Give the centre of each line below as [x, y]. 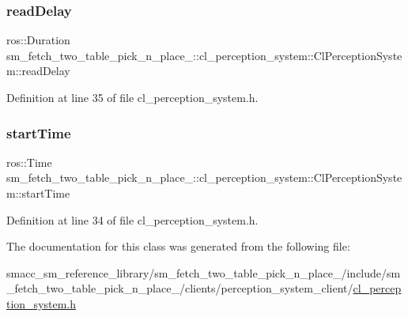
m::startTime [38, 193]
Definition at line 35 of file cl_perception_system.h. [132, 97]
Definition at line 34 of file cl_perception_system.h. [132, 219]
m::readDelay [38, 71]
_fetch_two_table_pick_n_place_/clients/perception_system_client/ [180, 288]
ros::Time [29, 162]
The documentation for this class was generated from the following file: [178, 246]
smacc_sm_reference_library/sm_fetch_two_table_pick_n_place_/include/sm [204, 272]
